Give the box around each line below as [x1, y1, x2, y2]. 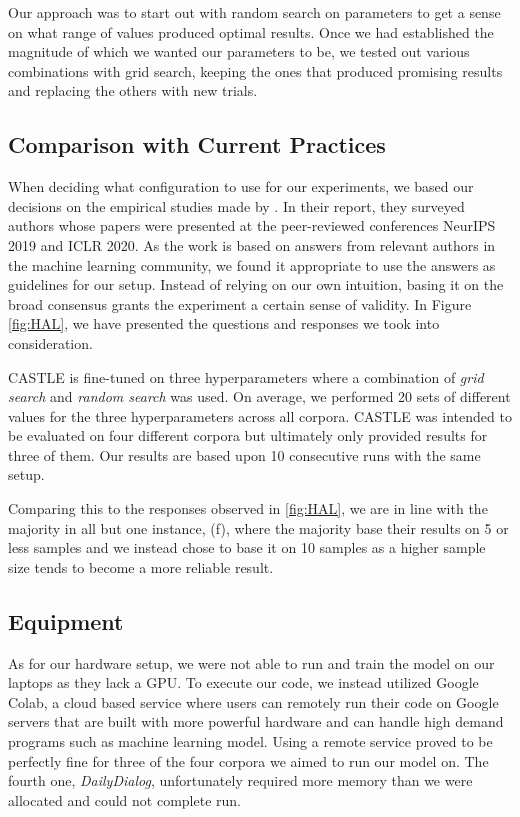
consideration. [8, 332, 93, 353]
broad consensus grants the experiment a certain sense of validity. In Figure [8, 293, 472, 314]
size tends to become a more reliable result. [8, 556, 274, 577]
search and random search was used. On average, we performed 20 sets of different [8, 386, 511, 407]
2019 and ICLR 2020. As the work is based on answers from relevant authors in [8, 234, 496, 255]
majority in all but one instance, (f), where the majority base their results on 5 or [8, 517, 509, 538]
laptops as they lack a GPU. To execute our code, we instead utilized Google [8, 672, 479, 693]
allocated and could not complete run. [8, 789, 242, 810]
